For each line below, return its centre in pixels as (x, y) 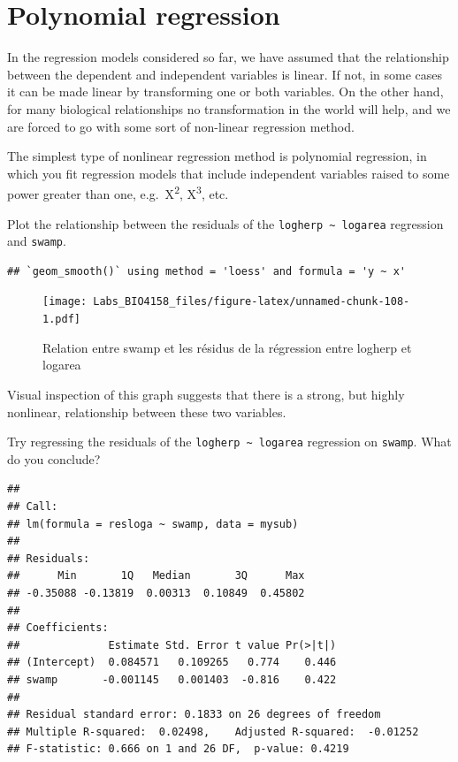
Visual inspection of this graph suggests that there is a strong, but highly (206, 394)
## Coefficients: (58, 628)
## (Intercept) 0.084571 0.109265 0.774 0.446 (172, 663)
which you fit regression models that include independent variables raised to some (229, 173)
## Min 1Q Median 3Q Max (156, 576)
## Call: (33, 506)
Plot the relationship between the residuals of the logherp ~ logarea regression (225, 223)
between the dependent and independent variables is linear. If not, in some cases (225, 74)
